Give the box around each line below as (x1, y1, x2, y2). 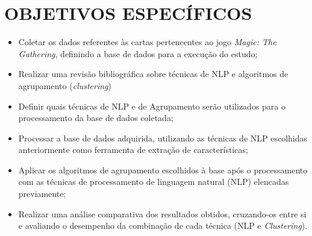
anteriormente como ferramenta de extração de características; (18, 143, 248, 156)
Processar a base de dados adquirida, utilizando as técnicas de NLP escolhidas (18, 131, 308, 144)
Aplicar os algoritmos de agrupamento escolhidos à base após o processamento (18, 163, 308, 176)
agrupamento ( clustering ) (18, 79, 112, 92)
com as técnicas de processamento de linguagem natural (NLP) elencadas (18, 175, 289, 188)
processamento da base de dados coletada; (18, 111, 173, 124)
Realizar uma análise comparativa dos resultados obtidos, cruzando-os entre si (18, 207, 307, 220)
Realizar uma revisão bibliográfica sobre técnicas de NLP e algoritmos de (18, 67, 289, 80)
